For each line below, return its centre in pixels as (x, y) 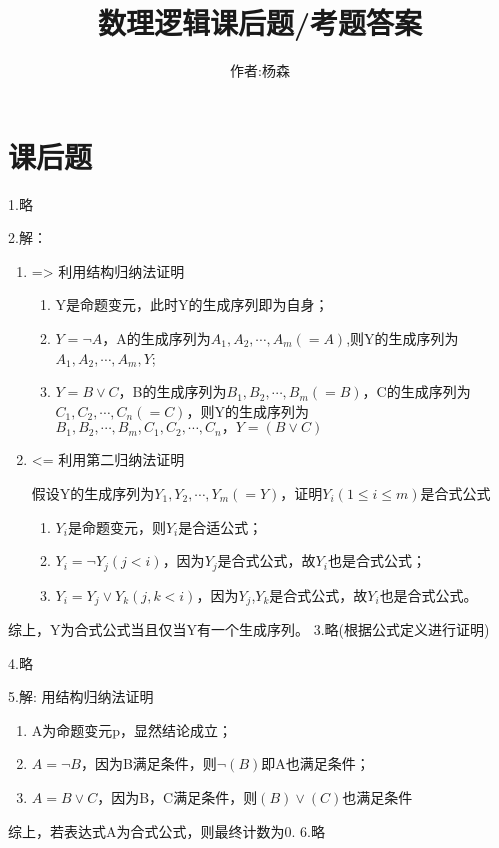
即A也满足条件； (315, 763)
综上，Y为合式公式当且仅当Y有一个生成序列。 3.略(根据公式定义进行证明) (249, 629)
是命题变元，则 (116, 526)
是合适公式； (220, 526)
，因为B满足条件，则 (148, 763)
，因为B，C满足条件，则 (177, 797)
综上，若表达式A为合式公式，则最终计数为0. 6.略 (166, 830)
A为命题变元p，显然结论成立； (132, 729)
